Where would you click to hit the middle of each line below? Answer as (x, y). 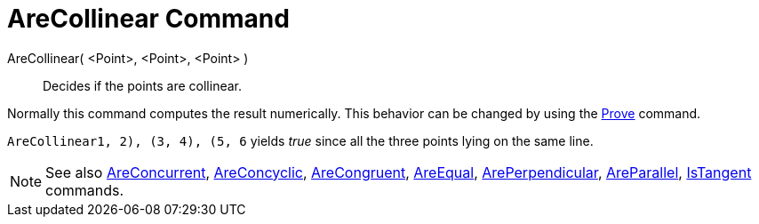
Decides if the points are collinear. (143, 85)
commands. (85, 190)
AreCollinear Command (148, 19)
